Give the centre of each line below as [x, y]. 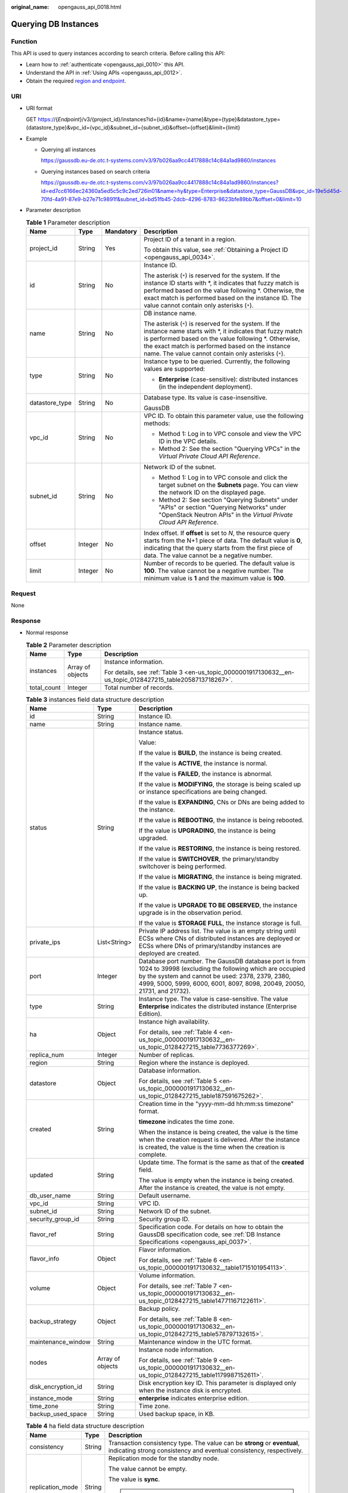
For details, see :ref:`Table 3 [144, 672]
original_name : [30, 7]
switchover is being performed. [182, 867]
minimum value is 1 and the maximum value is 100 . [215, 578]
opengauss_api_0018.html [90, 7]
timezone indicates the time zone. [187, 1122]
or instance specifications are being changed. [203, 792]
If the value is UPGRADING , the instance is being [207, 831]
